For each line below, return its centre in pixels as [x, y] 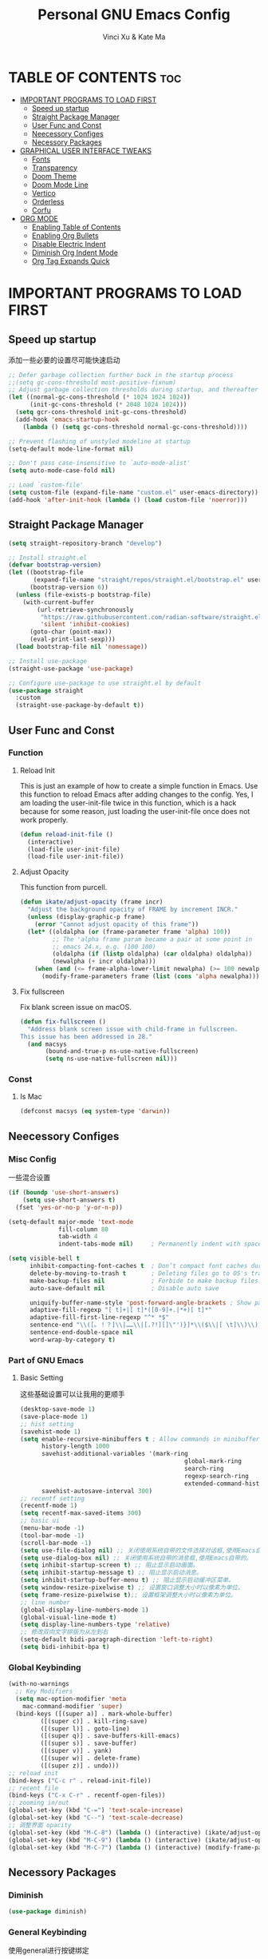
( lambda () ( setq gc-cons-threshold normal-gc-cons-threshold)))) [135, 427]
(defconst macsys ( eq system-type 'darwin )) [95, 1111]
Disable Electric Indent [69, 244]
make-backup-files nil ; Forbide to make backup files [144, 1281]
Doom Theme [54, 176]
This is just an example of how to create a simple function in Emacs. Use [139, 785]
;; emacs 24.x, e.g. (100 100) [104, 947]
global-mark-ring [213, 1461]
